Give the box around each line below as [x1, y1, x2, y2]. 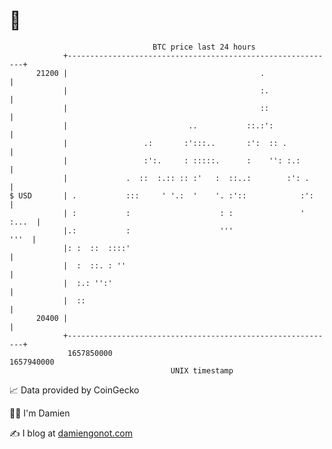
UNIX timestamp [170, 365, 234, 376]
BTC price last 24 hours [152, 42, 256, 52]
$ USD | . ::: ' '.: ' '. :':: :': [9, 190, 314, 201]
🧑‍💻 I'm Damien [9, 407, 71, 419]
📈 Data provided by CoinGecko [9, 384, 140, 396]
